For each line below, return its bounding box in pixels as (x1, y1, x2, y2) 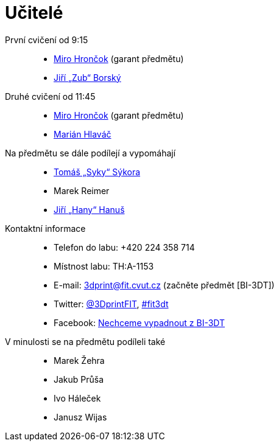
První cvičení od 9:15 (5, 34, 88, 45)
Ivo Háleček (54, 392, 101, 403)
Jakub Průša (54, 374, 104, 385)
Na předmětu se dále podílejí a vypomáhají (5, 147, 176, 158)
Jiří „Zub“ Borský (54, 72, 121, 83)
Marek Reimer (54, 185, 110, 196)
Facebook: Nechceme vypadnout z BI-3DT (54, 317, 225, 328)
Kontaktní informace (5, 223, 86, 234)
